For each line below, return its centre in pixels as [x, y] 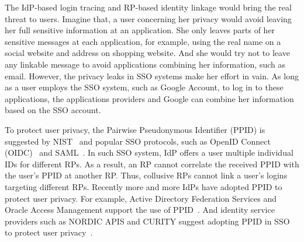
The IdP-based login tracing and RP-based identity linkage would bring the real [148, 7]
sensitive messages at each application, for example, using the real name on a [143, 41]
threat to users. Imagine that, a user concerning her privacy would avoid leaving [148, 18]
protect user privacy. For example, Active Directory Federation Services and [141, 198]
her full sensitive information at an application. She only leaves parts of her [140, 30]
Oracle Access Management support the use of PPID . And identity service [140, 210]
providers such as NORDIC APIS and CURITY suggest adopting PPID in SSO [147, 221]
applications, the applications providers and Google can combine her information [149, 98]
